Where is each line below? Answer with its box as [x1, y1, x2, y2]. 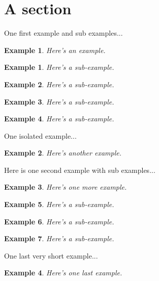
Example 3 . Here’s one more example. [4, 182, 127, 192]
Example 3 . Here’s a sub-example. [4, 96, 114, 107]
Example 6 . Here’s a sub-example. [4, 216, 114, 226]
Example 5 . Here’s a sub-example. [4, 199, 114, 210]
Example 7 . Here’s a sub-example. [4, 233, 114, 244]
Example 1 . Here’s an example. [4, 44, 106, 55]
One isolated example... [4, 130, 77, 141]
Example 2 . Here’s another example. [4, 147, 121, 158]
